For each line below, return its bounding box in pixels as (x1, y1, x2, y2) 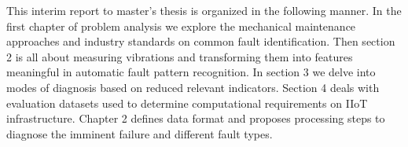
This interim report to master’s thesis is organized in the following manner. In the (6, 2, 402, 18)
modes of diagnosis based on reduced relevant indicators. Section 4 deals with (6, 79, 380, 95)
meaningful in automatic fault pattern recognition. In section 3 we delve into (6, 64, 376, 80)
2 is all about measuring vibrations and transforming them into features (6, 48, 353, 64)
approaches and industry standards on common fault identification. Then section (6, 33, 395, 50)
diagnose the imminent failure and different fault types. (6, 125, 273, 141)
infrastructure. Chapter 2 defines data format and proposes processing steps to (6, 110, 385, 127)
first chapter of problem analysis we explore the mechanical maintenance (6, 17, 356, 34)
